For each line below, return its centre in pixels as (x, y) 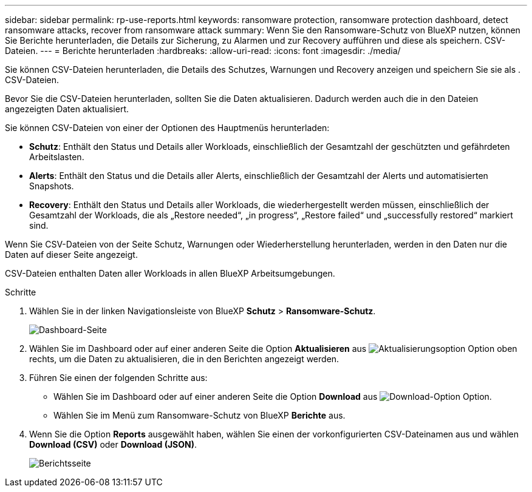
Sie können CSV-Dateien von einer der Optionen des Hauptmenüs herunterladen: (167, 128)
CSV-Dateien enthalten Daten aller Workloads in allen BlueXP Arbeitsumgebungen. (170, 273)
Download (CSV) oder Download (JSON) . (113, 444)
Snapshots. (52, 186)
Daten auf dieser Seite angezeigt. (71, 254)
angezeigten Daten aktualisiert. (67, 109)
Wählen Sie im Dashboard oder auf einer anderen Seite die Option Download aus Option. (273, 396)
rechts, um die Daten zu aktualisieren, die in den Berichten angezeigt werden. (184, 359)
